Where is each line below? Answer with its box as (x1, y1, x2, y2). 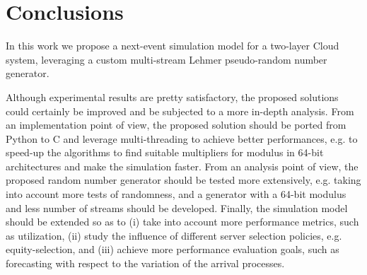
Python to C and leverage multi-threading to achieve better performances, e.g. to (6, 131, 358, 146)
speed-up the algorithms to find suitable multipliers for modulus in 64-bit (6, 145, 324, 160)
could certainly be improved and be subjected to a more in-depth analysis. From (6, 103, 354, 118)
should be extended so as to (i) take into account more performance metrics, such (6, 214, 359, 229)
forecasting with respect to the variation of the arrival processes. (6, 256, 285, 271)
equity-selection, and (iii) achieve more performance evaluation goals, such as (6, 242, 339, 257)
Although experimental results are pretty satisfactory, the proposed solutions (6, 89, 339, 104)
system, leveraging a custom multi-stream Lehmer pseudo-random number (6, 52, 327, 66)
